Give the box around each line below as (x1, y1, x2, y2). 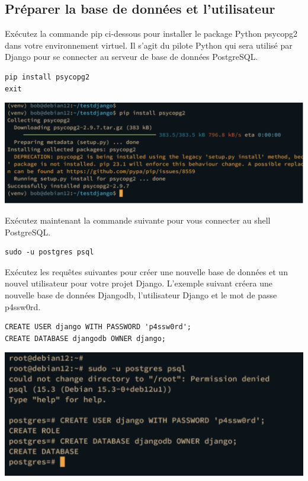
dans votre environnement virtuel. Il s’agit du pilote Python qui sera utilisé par (5, 39, 293, 51)
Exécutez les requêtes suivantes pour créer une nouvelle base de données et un (5, 265, 288, 278)
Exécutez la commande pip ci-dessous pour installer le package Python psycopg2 (5, 27, 297, 40)
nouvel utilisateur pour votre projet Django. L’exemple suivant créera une (5, 277, 272, 289)
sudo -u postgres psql (5, 248, 94, 257)
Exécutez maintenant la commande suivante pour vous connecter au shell (5, 214, 271, 227)
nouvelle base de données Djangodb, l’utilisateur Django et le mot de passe (5, 289, 277, 301)
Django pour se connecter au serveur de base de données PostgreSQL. (5, 50, 258, 63)
